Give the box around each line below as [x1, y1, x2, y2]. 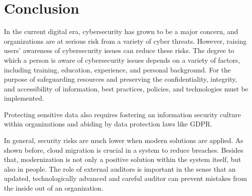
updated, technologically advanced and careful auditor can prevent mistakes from [4, 173, 247, 183]
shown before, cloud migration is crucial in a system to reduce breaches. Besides [4, 144, 244, 155]
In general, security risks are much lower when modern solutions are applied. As [4, 135, 243, 145]
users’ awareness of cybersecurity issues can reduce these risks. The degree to [4, 45, 234, 55]
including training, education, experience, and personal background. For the [4, 64, 231, 74]
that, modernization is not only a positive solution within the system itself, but [4, 154, 241, 164]
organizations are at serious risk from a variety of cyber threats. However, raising [4, 36, 247, 46]
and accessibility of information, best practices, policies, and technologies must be [4, 83, 249, 93]
